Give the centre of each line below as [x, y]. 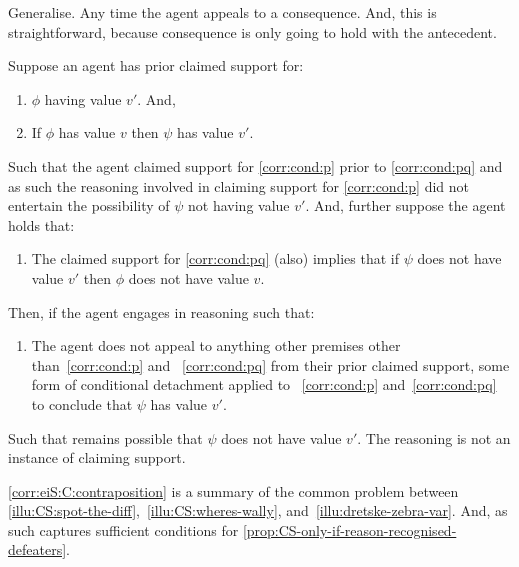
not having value [239, 205]
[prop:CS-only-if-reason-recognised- [349, 529]
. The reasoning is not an [434, 437]
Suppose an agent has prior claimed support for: [156, 65]
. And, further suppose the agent [405, 205]
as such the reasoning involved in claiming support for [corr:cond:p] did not [239, 185]
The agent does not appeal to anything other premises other [216, 345]
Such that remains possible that [105, 437]
